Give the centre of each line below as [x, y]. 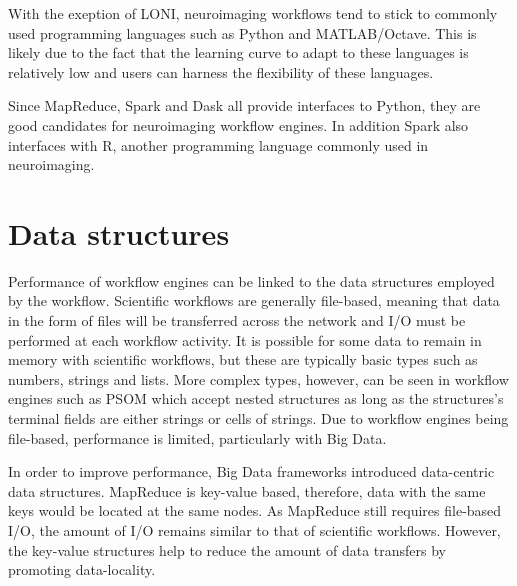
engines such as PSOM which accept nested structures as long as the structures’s [256, 398]
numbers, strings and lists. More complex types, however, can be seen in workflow [258, 378]
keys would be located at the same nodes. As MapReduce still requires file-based [255, 510]
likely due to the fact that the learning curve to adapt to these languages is [238, 52]
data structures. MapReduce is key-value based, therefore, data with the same [247, 490]
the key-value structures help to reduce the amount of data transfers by [227, 549]
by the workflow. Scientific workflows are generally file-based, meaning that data [254, 300]
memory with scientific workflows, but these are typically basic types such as [243, 359]
